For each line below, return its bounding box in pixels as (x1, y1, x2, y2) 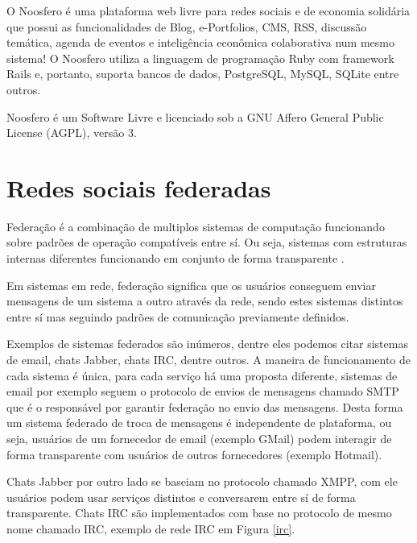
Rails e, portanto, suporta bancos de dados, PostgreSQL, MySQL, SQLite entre (6, 65, 399, 82)
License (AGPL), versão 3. (6, 124, 137, 141)
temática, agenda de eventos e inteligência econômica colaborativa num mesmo (6, 34, 394, 51)
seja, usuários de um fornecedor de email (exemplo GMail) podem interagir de (6, 430, 392, 446)
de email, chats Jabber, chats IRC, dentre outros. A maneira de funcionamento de (6, 351, 411, 368)
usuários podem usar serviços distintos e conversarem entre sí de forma (6, 488, 356, 505)
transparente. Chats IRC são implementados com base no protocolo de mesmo (6, 504, 392, 521)
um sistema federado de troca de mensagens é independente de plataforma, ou (6, 414, 392, 431)
